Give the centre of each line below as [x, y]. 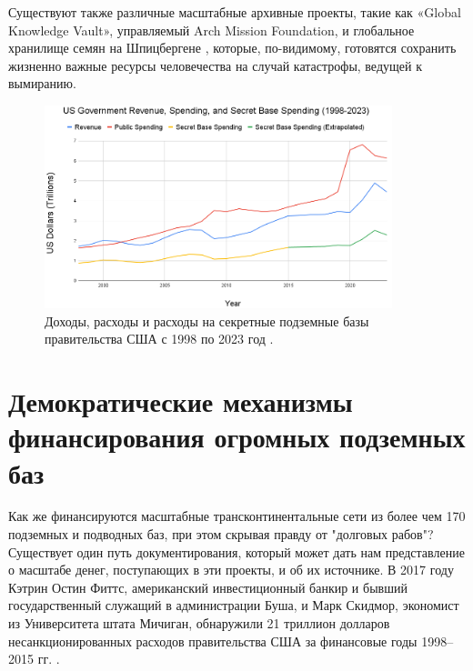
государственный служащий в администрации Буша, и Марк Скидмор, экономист [234, 605]
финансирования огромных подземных [237, 437]
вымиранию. [42, 83]
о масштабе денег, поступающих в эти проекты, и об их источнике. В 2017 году [231, 570]
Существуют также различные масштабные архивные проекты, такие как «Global [235, 12]
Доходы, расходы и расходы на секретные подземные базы [207, 320]
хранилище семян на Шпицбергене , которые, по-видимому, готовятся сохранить [232, 48]
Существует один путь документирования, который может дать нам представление [236, 551]
